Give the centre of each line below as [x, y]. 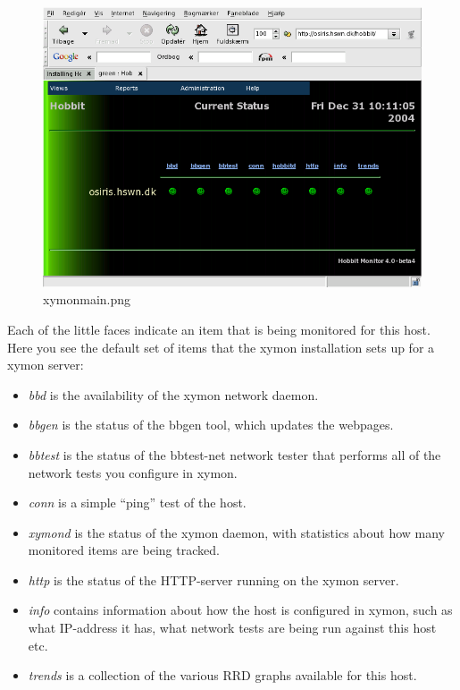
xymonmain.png [87, 299]
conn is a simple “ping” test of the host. [137, 503]
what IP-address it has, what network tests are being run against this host [232, 628]
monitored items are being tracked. [124, 550]
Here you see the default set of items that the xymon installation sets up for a [221, 347]
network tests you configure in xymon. [133, 472]
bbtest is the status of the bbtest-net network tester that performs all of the [234, 454]
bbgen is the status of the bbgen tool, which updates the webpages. [211, 425]
